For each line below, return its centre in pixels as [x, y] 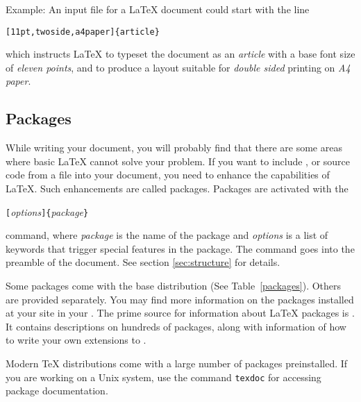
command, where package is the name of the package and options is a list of [167, 235]
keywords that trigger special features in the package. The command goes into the [180, 248]
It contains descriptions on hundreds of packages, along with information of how [176, 326]
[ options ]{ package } [47, 211]
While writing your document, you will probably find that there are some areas [174, 148]
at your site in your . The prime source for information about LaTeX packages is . [180, 313]
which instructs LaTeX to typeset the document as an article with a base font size [180, 54]
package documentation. [57, 391]
